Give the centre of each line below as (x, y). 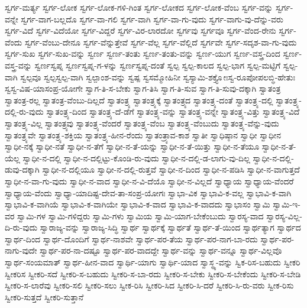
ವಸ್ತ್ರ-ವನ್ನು (18, 65)
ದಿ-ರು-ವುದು (21, 227)
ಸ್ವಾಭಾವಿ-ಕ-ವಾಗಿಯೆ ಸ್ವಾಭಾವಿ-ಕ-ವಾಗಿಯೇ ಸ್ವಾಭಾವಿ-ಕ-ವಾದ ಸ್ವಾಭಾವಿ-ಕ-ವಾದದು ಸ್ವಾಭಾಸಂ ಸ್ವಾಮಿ (138, 204)
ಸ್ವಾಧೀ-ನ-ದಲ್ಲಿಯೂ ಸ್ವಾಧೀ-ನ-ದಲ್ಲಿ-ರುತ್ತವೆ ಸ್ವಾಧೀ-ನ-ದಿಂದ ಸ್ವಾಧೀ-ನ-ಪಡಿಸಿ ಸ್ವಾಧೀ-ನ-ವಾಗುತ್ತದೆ (171, 169)
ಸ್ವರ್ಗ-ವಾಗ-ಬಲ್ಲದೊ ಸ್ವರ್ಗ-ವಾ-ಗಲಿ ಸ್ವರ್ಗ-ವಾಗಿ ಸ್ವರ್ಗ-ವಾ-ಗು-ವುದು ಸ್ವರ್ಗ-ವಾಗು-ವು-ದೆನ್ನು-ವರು (152, 19)
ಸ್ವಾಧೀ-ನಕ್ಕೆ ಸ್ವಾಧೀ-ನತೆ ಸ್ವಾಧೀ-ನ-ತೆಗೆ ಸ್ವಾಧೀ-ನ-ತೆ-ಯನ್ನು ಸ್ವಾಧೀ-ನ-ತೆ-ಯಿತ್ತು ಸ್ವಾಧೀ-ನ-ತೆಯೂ (132, 146)
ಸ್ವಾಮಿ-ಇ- (287, 204)
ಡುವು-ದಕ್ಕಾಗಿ (22, 169)
